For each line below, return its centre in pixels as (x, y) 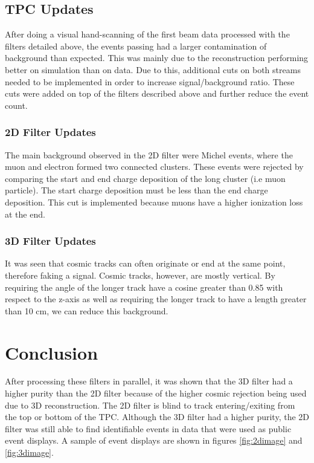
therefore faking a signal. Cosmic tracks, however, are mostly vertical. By (140, 275)
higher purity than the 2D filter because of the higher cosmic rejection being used (156, 393)
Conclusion (52, 352)
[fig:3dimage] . (29, 452)
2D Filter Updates (50, 132)
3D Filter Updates (50, 241)
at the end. (25, 214)
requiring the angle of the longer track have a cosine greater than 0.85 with (144, 287)
